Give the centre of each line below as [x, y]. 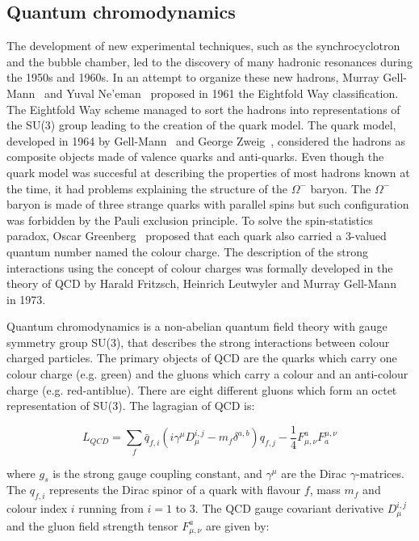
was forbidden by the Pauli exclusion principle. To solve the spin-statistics [190, 220]
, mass [325, 490]
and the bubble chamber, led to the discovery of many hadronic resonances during [209, 61]
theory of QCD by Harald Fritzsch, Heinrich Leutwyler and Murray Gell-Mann [201, 283]
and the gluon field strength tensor [92, 525]
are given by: [237, 525]
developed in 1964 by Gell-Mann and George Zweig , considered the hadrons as [206, 140]
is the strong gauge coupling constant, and [157, 473]
